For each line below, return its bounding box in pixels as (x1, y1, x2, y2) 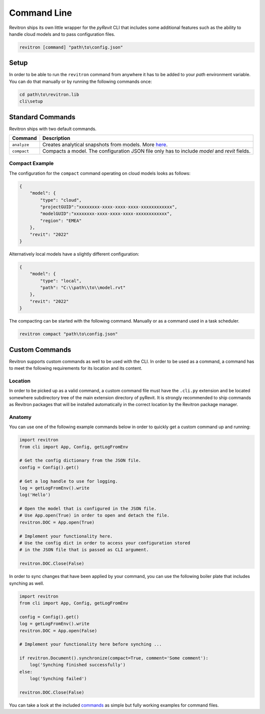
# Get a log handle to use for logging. (19, 478, 118, 484)
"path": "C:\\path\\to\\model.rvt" (40, 285, 126, 291)
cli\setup (19, 99, 43, 104)
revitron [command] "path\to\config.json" (19, 44, 123, 50)
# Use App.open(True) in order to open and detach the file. (19, 513, 170, 518)
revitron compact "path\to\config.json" (19, 331, 118, 337)
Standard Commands (9, 113, 76, 121)
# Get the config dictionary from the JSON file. (19, 458, 141, 464)
